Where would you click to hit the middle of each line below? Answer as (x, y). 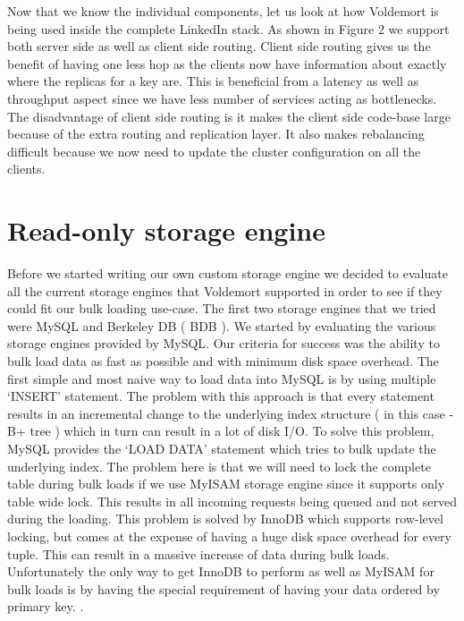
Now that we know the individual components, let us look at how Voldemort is (223, 11)
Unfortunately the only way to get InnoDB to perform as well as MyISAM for (221, 571)
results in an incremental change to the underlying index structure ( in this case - (231, 413)
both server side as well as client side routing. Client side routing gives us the (219, 46)
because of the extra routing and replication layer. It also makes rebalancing (216, 134)
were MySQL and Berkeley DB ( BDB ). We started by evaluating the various (222, 325)
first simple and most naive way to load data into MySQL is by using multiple (222, 378)
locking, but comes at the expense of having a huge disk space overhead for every (229, 536)
